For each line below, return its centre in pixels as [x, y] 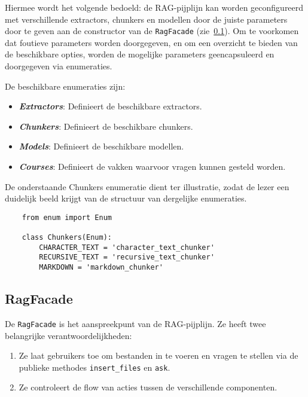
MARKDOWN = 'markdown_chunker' [101, 268]
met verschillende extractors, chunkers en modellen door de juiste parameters [146, 19]
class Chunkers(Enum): [67, 238]
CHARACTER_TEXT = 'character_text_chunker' [127, 247]
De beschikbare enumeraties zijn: [65, 86]
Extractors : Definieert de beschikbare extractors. [110, 106]
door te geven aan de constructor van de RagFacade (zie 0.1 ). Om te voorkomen [152, 31]
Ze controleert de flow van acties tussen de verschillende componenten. [148, 387]
